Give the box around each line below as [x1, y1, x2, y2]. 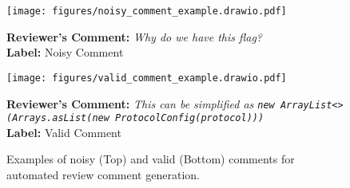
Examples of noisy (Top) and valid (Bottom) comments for [6, 151, 295, 167]
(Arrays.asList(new [6, 112, 109, 124]
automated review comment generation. [6, 166, 200, 182]
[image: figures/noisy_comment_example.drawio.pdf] [6, 6, 287, 17]
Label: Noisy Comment [6, 44, 124, 61]
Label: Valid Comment [6, 123, 121, 140]
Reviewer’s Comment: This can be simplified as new [6, 95, 275, 112]
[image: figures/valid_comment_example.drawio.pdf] [6, 72, 287, 84]
